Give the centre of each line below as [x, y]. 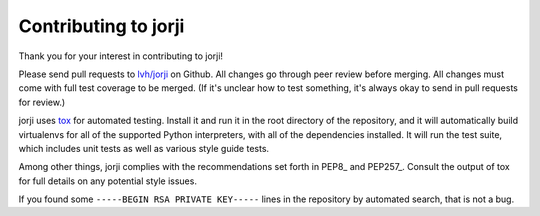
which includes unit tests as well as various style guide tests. [144, 148]
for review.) [42, 102]
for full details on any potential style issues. [107, 181]
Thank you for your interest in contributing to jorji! [121, 56]
